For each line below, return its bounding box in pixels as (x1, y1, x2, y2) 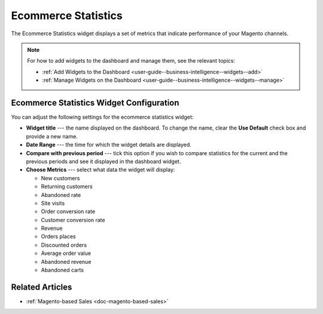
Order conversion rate (41, 208, 96, 215)
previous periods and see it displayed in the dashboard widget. (26, 158, 181, 165)
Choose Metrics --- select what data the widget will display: (26, 166, 175, 173)
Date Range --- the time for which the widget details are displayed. (26, 141, 191, 149)
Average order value (41, 250, 92, 257)
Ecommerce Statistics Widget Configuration (11, 97, 179, 107)
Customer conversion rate (41, 216, 105, 223)
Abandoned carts (41, 266, 84, 274)
